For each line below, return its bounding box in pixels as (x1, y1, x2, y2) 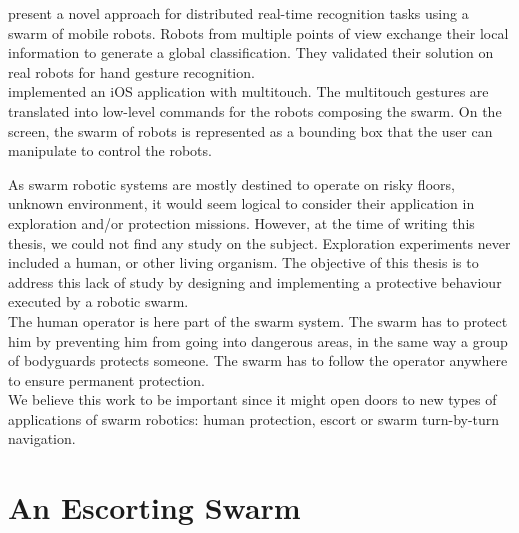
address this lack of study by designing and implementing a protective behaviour (8, 271, 502, 292)
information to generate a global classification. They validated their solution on (8, 42, 494, 63)
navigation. (8, 428, 76, 449)
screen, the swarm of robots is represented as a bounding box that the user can (8, 120, 493, 141)
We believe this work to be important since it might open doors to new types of (8, 389, 497, 410)
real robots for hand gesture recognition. (8, 61, 255, 82)
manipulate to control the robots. (8, 140, 212, 161)
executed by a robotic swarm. (8, 291, 189, 312)
